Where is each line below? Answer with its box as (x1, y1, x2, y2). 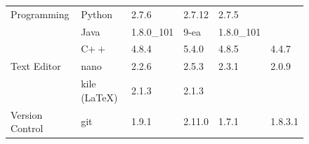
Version (11, 107, 43, 122)
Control (11, 121, 44, 136)
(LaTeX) (81, 89, 118, 104)
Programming (11, 6, 70, 21)
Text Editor (11, 59, 61, 73)
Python (81, 6, 113, 21)
